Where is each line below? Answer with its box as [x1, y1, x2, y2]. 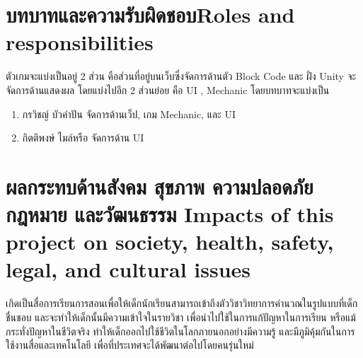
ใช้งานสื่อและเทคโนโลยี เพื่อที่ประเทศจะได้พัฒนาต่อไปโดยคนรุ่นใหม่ [6, 337, 254, 352]
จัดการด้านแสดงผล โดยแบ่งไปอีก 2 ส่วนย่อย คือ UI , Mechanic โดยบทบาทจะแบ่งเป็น [6, 82, 330, 97]
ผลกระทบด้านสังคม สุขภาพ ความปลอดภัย [6, 171, 313, 200]
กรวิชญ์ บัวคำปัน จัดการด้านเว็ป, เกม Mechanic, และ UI [22, 106, 236, 121]
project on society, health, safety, [6, 227, 334, 256]
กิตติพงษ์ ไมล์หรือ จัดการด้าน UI [22, 130, 144, 145]
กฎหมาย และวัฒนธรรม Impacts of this [6, 200, 334, 229]
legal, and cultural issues [6, 255, 251, 284]
